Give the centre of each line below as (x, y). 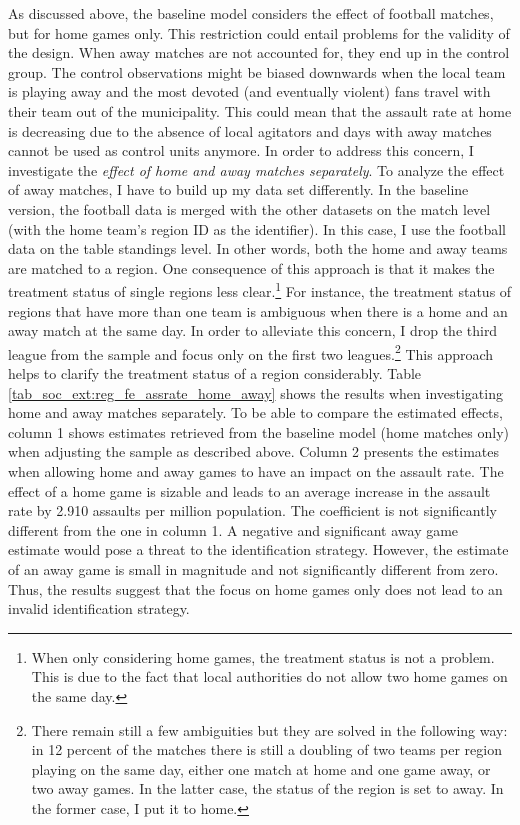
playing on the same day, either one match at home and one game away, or (261, 768)
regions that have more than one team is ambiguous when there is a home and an (258, 310)
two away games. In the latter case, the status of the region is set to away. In (267, 788)
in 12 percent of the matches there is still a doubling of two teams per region (266, 749)
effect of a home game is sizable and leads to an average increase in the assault (249, 490)
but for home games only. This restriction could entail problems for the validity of (259, 32)
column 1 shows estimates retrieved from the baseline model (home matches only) (259, 431)
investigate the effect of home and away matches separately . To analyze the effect (256, 169)
